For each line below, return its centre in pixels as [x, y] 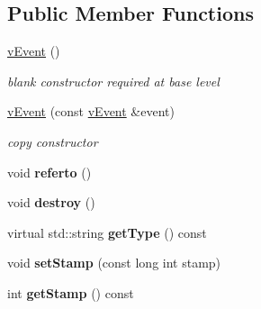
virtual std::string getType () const [107, 232]
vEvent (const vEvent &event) [91, 111]
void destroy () [51, 202]
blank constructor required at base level [113, 81]
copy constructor [53, 141]
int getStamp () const [71, 292]
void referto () [49, 172]
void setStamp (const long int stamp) [114, 263]
